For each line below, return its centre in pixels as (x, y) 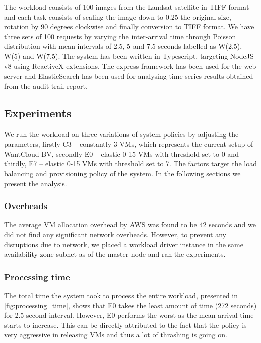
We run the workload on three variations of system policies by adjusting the (121, 134)
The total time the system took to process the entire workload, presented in (121, 295)
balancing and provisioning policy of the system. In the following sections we (122, 173)
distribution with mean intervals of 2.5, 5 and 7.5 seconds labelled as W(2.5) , (123, 46)
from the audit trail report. (46, 85)
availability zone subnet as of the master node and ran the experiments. (115, 254)
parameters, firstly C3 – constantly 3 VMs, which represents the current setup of (129, 144)
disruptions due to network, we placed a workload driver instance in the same (124, 244)
